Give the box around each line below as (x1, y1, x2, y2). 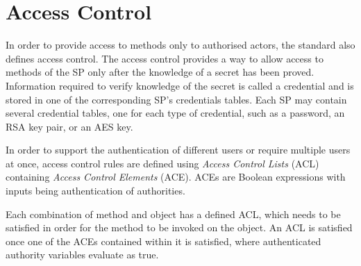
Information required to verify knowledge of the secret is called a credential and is (6, 78, 354, 92)
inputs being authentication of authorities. (6, 183, 185, 198)
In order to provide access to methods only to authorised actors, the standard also (6, 38, 355, 52)
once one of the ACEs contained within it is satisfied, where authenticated (6, 233, 321, 248)
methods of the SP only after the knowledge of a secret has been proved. (6, 65, 314, 79)
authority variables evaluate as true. (6, 247, 159, 262)
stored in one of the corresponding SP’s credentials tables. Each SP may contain (6, 92, 347, 106)
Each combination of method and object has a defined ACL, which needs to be (6, 206, 341, 221)
